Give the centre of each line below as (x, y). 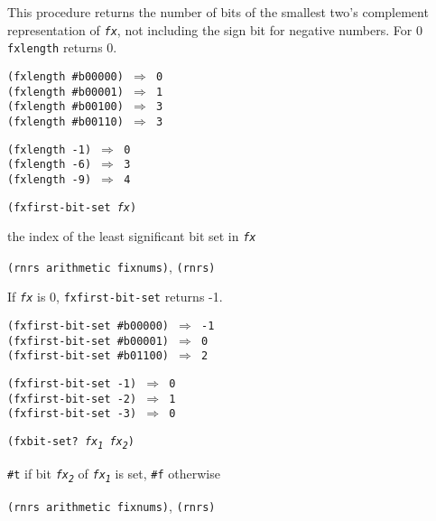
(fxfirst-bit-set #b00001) (88, 341)
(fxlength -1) (50, 149)
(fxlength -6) (50, 165)
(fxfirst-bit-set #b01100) (88, 356)
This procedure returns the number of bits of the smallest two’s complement (218, 12)
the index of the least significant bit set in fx (132, 236)
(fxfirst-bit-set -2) (72, 399)
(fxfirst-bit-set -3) (72, 414)
